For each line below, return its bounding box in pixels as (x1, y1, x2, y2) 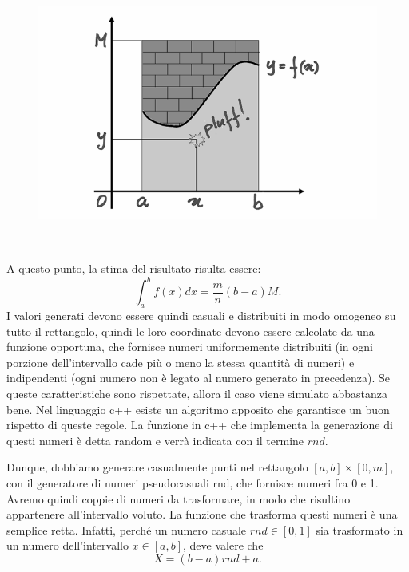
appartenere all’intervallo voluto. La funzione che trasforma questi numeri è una (6, 506, 398, 523)
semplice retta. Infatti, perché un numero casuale (6, 521, 247, 538)
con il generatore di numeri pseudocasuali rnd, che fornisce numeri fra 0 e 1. (6, 474, 379, 491)
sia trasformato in (316, 521, 403, 538)
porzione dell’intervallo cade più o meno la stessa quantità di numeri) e (6, 353, 355, 370)
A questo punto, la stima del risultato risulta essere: (6, 260, 261, 277)
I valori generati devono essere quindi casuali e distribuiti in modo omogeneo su (6, 307, 396, 324)
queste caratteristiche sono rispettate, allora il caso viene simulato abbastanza (6, 385, 388, 401)
